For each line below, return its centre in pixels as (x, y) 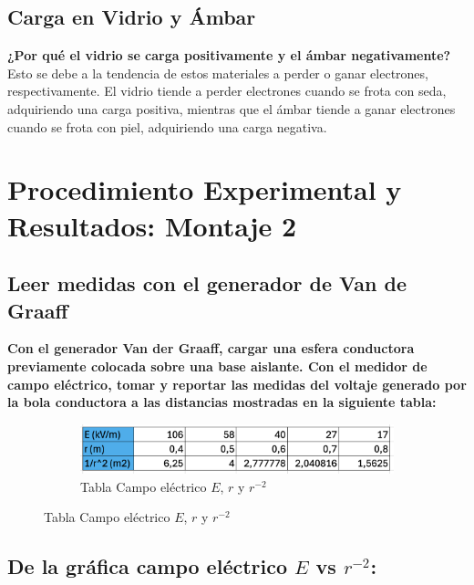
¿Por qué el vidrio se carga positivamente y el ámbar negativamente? (229, 55)
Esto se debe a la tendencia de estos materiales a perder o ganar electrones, (218, 73)
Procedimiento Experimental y (205, 189)
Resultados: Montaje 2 (152, 225)
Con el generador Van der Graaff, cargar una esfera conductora (211, 348)
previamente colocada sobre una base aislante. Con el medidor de (217, 366)
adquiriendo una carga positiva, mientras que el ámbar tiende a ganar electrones (232, 108)
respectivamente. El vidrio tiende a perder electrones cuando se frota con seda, (227, 91)
